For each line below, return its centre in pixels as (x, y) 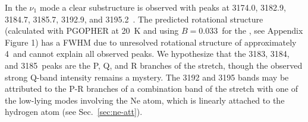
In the (16, 7)
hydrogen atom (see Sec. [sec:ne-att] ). (74, 112)
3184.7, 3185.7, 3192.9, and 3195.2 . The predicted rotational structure (134, 19)
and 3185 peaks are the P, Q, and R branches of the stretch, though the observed (154, 65)
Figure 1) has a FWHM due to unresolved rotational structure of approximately (151, 42)
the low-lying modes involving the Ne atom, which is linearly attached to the (145, 100)
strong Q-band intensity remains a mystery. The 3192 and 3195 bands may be (147, 77)
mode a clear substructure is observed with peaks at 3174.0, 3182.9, (163, 7)
